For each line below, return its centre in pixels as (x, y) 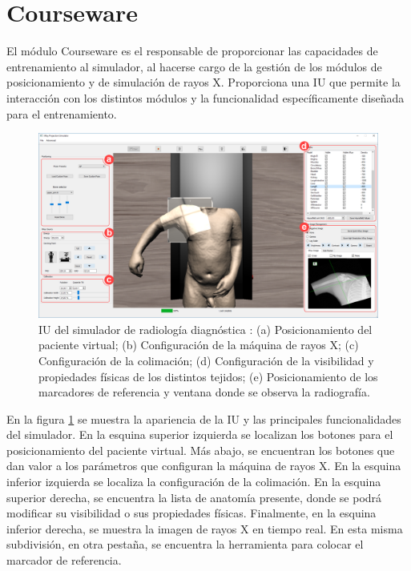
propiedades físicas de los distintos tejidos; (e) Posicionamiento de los (208, 376)
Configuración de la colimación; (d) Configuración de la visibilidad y (206, 360)
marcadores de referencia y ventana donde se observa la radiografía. (204, 392)
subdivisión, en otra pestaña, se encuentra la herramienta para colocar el (185, 544)
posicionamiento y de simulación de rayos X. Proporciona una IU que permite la (203, 82)
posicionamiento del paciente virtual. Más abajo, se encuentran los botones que (201, 450)
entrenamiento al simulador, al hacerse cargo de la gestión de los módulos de (194, 66)
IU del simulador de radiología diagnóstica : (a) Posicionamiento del (205, 329)
